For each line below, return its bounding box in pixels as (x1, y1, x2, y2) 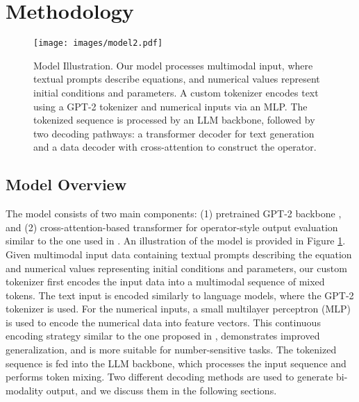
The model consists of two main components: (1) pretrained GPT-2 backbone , (6, 206, 342, 221)
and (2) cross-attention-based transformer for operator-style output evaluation (6, 219, 338, 234)
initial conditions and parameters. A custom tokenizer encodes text (33, 85, 319, 99)
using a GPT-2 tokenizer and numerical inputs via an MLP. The (33, 99, 308, 113)
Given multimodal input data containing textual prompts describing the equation (6, 246, 352, 261)
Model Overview (6, 174, 127, 195)
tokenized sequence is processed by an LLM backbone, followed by (33, 112, 315, 127)
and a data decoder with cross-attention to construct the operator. (33, 140, 317, 154)
